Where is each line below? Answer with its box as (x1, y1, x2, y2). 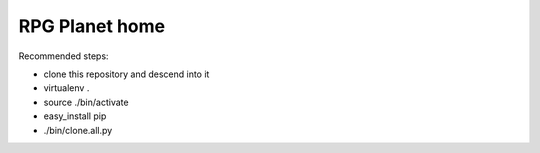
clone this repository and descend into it (43, 68, 210, 80)
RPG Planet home (18, 15, 165, 37)
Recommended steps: (18, 50, 109, 62)
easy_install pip (43, 110, 107, 122)
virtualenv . (43, 82, 90, 94)
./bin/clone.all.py (43, 124, 113, 136)
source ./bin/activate (43, 96, 129, 108)
